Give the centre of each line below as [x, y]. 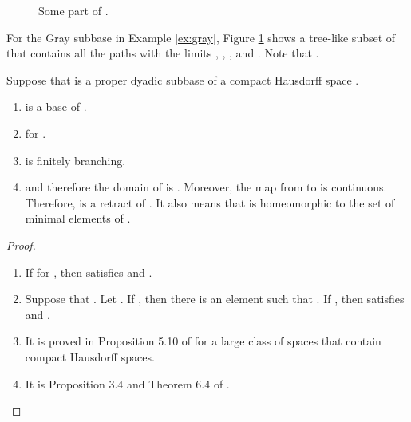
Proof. [21, 245]
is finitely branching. [75, 160]
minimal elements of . [78, 218]
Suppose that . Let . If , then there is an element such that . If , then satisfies [215, 299]
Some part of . [73, 10]
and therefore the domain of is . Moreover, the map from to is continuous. [206, 187]
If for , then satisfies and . [89, 272]
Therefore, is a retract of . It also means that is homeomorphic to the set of [210, 202]
